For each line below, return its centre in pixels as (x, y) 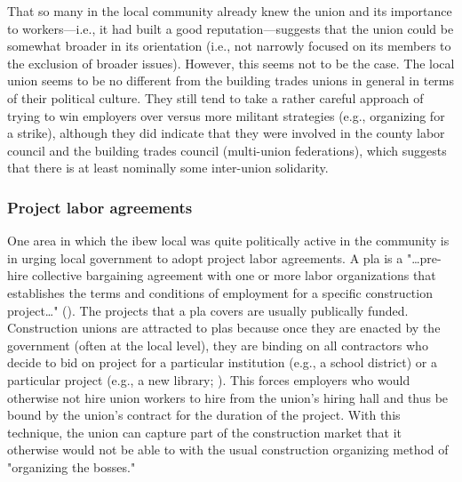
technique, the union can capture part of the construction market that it (204, 432)
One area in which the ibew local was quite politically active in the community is (228, 241)
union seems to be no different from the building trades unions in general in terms (231, 80)
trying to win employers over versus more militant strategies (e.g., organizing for (226, 115)
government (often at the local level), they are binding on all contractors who (218, 345)
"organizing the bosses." (72, 466)
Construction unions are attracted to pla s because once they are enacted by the (224, 328)
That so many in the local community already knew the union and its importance (230, 11)
